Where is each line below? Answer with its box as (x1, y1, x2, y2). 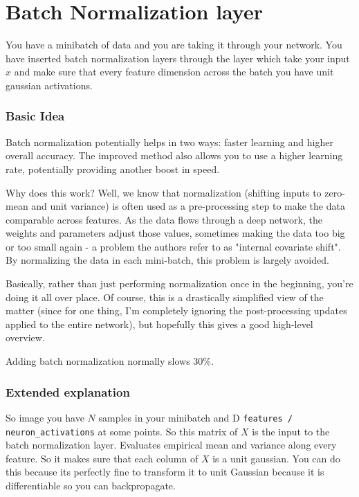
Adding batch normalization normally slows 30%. (6, 354, 214, 368)
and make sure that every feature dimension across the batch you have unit (14, 64, 334, 79)
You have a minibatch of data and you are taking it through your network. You (6, 37, 342, 52)
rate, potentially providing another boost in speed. (6, 161, 220, 176)
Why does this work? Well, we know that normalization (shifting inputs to (6, 185, 322, 199)
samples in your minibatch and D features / (98, 410, 293, 424)
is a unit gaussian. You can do (212, 451, 340, 465)
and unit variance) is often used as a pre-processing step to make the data (31, 199, 345, 213)
